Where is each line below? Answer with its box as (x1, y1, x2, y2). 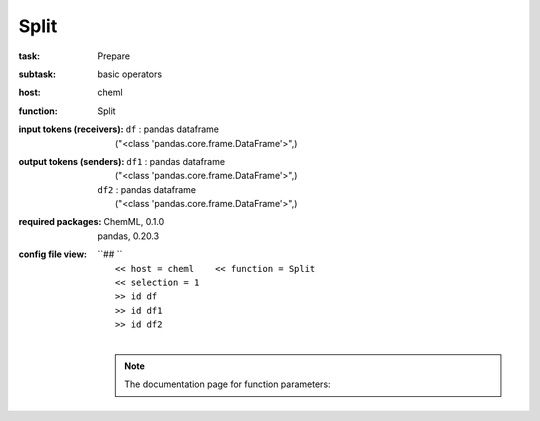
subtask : (18, 68, 57, 80)
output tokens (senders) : (18, 155, 125, 167)
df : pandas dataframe (125, 123, 220, 135)
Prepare (97, 50, 130, 62)
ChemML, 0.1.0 (103, 216, 165, 228)
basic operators (97, 68, 163, 80)
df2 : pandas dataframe (97, 183, 197, 195)
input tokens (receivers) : (18, 123, 124, 135)
